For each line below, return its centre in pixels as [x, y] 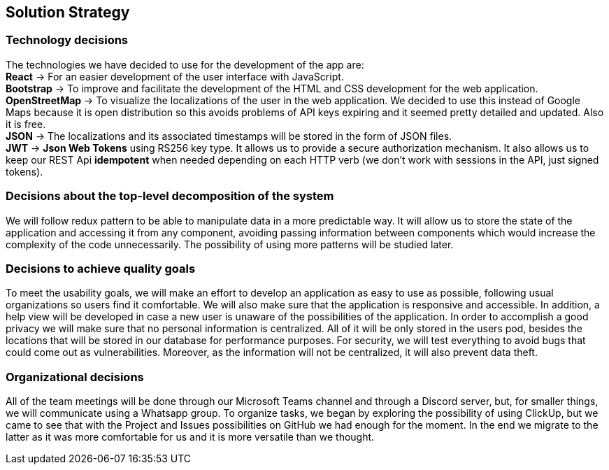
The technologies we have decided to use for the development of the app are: [185, 64]
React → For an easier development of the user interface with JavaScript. [175, 76]
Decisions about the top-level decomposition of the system [170, 196]
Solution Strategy [68, 12]
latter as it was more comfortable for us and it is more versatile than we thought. [190, 437]
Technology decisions [67, 40]
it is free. [26, 124]
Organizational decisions [75, 377]
